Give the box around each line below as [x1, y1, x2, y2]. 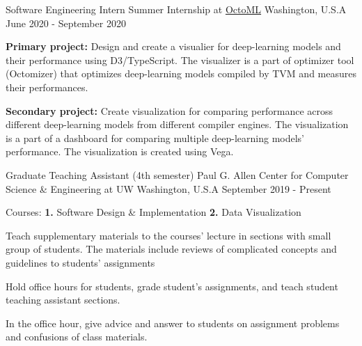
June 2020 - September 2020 [6, 15, 126, 30]
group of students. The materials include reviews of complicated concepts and [6, 242, 337, 256]
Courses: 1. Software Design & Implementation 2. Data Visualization [6, 205, 301, 219]
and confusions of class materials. [6, 329, 148, 344]
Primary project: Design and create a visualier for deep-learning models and [6, 39, 341, 54]
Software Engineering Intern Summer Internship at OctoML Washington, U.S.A [6, 2, 347, 16]
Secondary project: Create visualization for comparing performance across [6, 103, 333, 118]
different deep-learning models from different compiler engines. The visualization [6, 117, 349, 132]
